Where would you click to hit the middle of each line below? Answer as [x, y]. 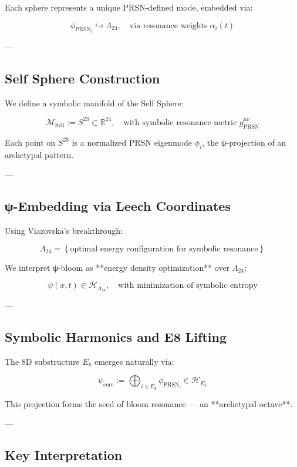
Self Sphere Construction [82, 78]
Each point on [30, 142]
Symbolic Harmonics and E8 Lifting [116, 336]
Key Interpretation [64, 455]
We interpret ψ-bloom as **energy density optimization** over [117, 267]
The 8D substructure [42, 361]
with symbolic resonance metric [180, 122]
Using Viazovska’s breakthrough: [64, 230]
